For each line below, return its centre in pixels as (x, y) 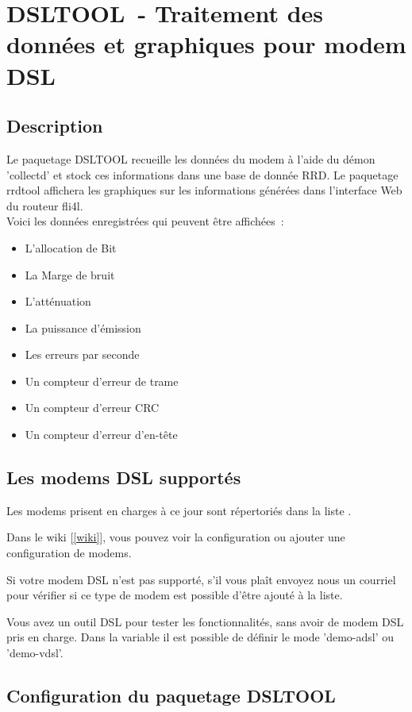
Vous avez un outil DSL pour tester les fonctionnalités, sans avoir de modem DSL (205, 621)
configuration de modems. (69, 553)
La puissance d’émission (83, 327)
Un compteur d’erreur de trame (102, 381)
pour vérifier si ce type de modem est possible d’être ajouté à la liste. (175, 595)
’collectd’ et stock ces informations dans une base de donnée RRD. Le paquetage (202, 174)
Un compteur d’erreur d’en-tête (101, 435)
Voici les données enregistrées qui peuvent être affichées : (145, 221)
